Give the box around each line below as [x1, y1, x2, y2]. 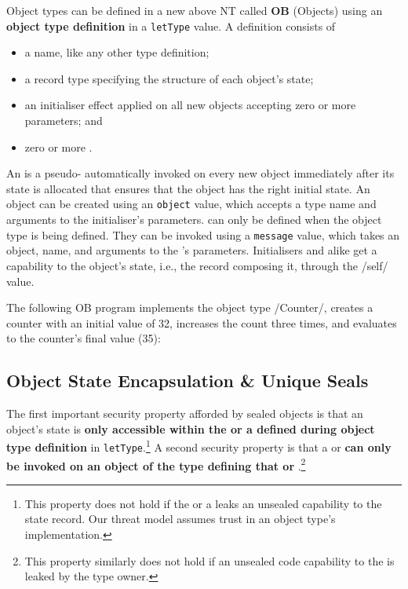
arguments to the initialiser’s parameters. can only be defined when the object [6, 211, 382, 228]
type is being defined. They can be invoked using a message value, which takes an [6, 226, 400, 243]
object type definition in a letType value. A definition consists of [6, 17, 336, 34]
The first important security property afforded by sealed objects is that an [6, 405, 363, 422]
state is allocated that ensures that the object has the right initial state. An [6, 180, 370, 196]
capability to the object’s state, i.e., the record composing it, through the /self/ [6, 257, 388, 273]
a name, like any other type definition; [24, 44, 209, 60]
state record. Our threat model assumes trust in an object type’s [24, 510, 336, 527]
